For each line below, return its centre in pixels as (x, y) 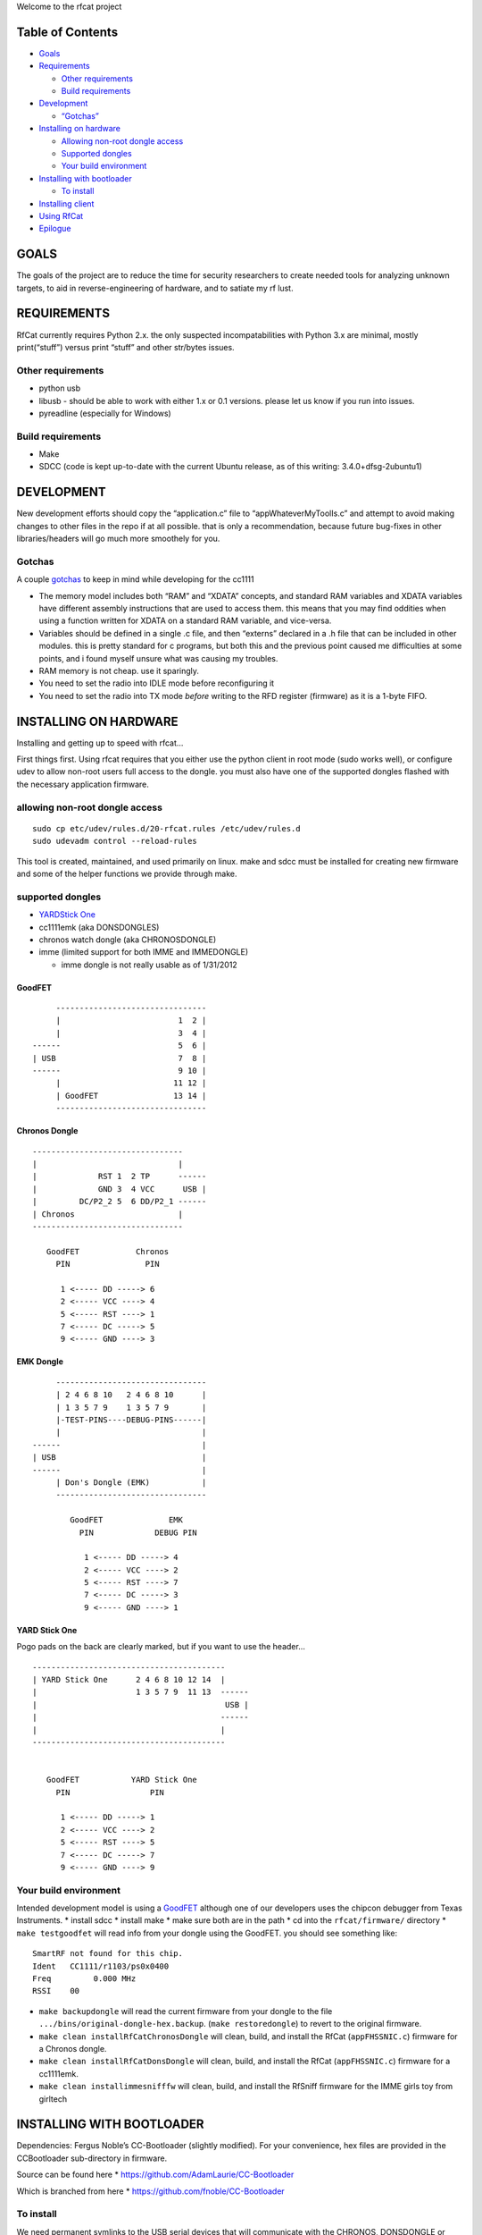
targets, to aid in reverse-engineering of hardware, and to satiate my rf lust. (155, 288)
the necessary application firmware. (83, 784)
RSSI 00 (56, 1991)
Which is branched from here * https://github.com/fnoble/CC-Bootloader (150, 2191)
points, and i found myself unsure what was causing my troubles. (158, 658)
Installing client (66, 203)
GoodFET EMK (126, 1520)
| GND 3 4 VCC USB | (120, 1189)
